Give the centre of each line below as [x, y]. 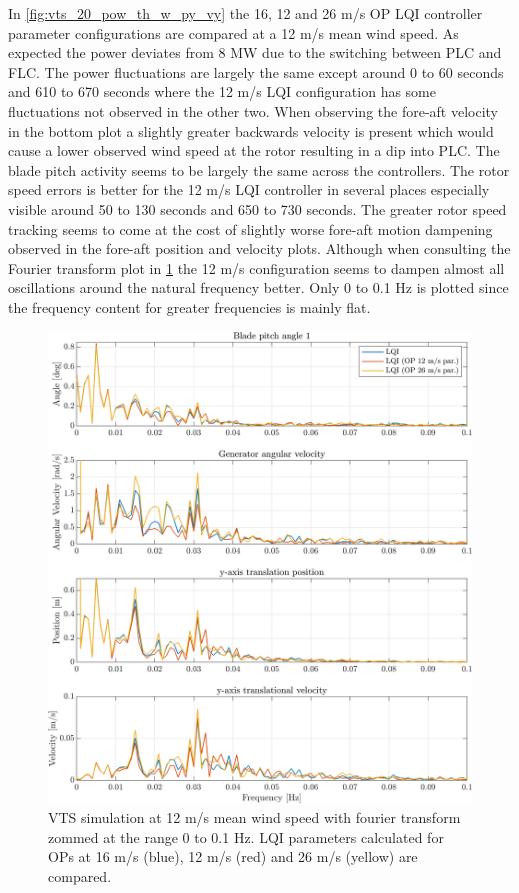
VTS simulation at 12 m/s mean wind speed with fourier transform [254, 817]
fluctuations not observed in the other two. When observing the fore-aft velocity [253, 110]
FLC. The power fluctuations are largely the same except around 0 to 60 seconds [256, 71]
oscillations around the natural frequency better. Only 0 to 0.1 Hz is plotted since [258, 287]
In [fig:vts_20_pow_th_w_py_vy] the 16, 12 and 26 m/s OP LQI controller [245, 13]
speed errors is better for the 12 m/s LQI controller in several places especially [249, 189]
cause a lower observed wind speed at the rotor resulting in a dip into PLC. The [254, 150]
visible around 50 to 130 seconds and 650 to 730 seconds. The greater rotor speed [257, 208]
